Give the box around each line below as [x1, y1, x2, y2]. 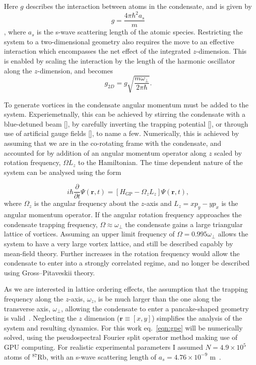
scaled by [214, 147, 242, 158]
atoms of [4, 351, 30, 362]
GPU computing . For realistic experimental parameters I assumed [4, 342, 203, 352]
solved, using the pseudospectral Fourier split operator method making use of [4, 332, 238, 342]
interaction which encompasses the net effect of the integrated [4, 46, 191, 56]
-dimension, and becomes [37, 65, 113, 75]
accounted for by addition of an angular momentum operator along [4, 147, 207, 158]
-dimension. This [196, 46, 247, 56]
